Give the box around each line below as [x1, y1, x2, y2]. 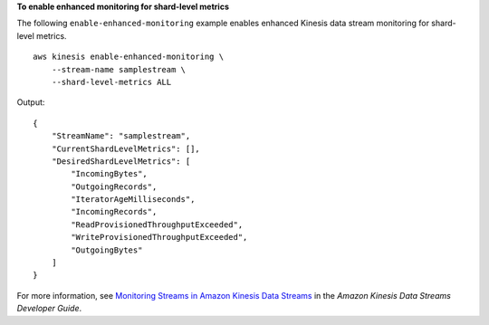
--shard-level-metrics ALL [51, 77, 172, 87]
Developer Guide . [16, 303, 81, 314]
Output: [16, 97, 45, 108]
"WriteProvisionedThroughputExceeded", [71, 232, 248, 243]
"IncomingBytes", [71, 168, 149, 179]
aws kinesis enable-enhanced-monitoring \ [33, 52, 225, 62]
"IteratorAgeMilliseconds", [71, 195, 196, 205]
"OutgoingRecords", [71, 181, 158, 192]
